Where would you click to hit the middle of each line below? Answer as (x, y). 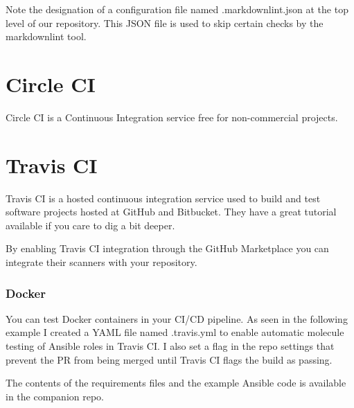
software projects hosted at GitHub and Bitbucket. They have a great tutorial (171, 212)
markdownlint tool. (46, 36)
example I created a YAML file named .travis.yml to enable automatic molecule (175, 332)
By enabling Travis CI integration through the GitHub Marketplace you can (167, 248)
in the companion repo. (55, 396)
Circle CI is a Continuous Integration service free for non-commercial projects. (172, 117)
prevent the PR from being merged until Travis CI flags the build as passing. (169, 359)
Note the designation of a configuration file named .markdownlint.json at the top (177, 9)
